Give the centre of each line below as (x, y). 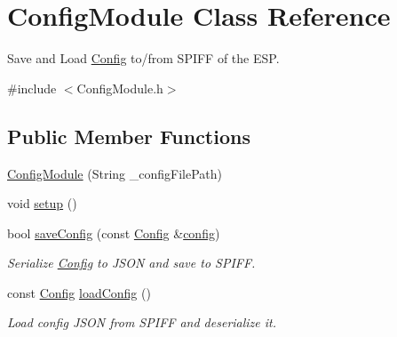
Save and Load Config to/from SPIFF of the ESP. (143, 58)
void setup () (42, 203)
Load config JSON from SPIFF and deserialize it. (142, 322)
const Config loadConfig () (79, 292)
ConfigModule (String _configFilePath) (115, 173)
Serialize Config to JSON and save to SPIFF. (131, 263)
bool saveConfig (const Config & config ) (114, 233)
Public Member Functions (129, 136)
